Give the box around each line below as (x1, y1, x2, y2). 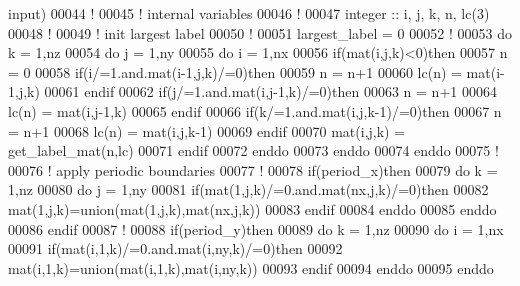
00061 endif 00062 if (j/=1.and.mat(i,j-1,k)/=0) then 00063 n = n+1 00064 (44, 81, 497, 102)
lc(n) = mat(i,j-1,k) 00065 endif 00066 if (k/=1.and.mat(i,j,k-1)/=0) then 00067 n (8, 100, 502, 121)
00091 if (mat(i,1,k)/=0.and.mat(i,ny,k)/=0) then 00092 (8, 238, 343, 259)
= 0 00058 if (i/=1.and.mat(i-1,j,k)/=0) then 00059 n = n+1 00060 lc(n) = (8, 61, 462, 82)
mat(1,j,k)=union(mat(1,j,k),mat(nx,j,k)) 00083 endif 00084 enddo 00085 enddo (8, 198, 497, 219)
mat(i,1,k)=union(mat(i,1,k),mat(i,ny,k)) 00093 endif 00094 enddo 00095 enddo (8, 257, 494, 278)
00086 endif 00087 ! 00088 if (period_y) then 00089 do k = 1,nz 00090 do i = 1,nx (8, 218, 504, 239)
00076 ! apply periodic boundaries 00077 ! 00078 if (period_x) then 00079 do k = (8, 159, 498, 180)
